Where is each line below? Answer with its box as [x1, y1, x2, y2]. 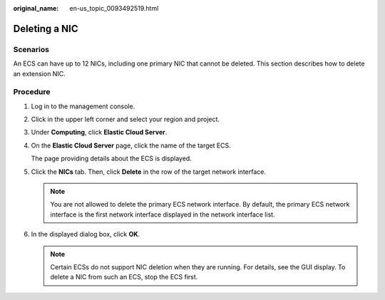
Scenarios [13, 44, 50, 54]
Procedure [13, 87, 51, 97]
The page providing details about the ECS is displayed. [31, 154, 192, 163]
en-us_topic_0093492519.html [69, 4, 159, 12]
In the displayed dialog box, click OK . [31, 230, 140, 239]
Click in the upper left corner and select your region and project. [31, 115, 220, 124]
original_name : [13, 4, 59, 12]
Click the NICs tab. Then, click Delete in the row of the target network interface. [31, 167, 267, 176]
